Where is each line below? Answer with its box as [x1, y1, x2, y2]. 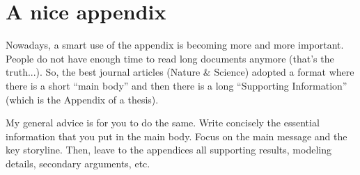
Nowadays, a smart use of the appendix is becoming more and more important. [6, 37, 344, 52]
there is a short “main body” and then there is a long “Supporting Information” [6, 78, 347, 92]
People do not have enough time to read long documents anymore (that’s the [6, 51, 334, 65]
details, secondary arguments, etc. [6, 156, 150, 170]
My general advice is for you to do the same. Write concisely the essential [6, 115, 320, 130]
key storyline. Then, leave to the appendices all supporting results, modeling [6, 142, 331, 157]
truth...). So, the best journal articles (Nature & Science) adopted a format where [6, 65, 354, 79]
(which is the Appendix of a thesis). [6, 92, 159, 106]
